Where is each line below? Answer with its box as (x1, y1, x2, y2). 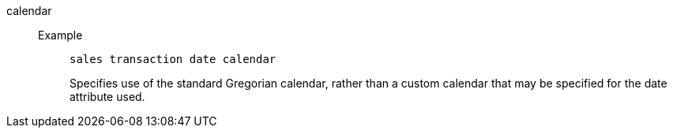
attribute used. (70, 90, 145, 103)
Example (38, 28, 83, 42)
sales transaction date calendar (70, 53, 276, 65)
